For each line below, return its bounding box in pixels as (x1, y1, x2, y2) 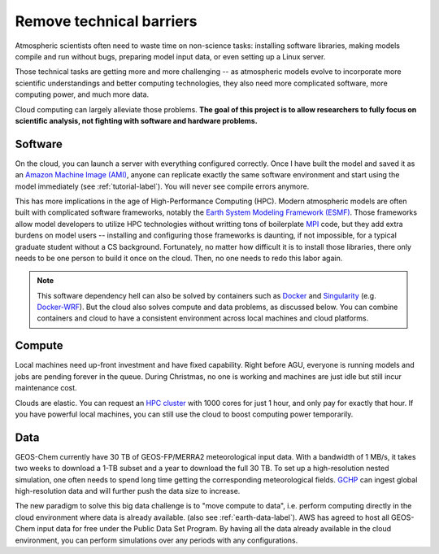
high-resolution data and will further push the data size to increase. (15, 486, 241, 496)
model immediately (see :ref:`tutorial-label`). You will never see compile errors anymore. (15, 181, 310, 191)
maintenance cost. (15, 383, 77, 393)
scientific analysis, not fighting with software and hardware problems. (15, 116, 258, 125)
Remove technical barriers (15, 12, 198, 30)
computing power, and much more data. (15, 89, 150, 99)
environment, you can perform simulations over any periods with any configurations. (15, 535, 298, 545)
